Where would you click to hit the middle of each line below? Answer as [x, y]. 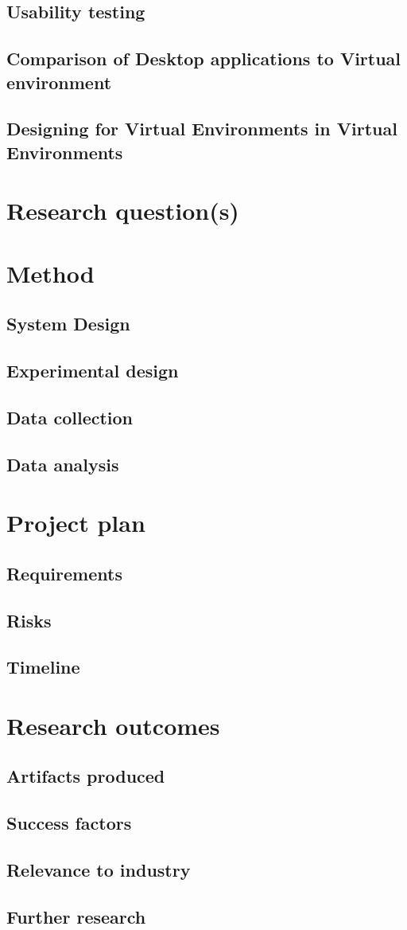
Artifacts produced [86, 776]
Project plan [76, 523]
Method [50, 273]
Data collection [70, 417]
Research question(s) [123, 211]
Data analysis [63, 464]
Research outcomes [113, 725]
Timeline [43, 667]
